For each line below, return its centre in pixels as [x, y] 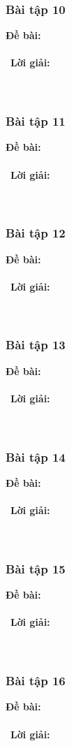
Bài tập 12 [36, 233]
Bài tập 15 [36, 568]
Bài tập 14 [36, 456]
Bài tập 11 [36, 121]
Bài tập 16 [36, 681]
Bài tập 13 [36, 345]
